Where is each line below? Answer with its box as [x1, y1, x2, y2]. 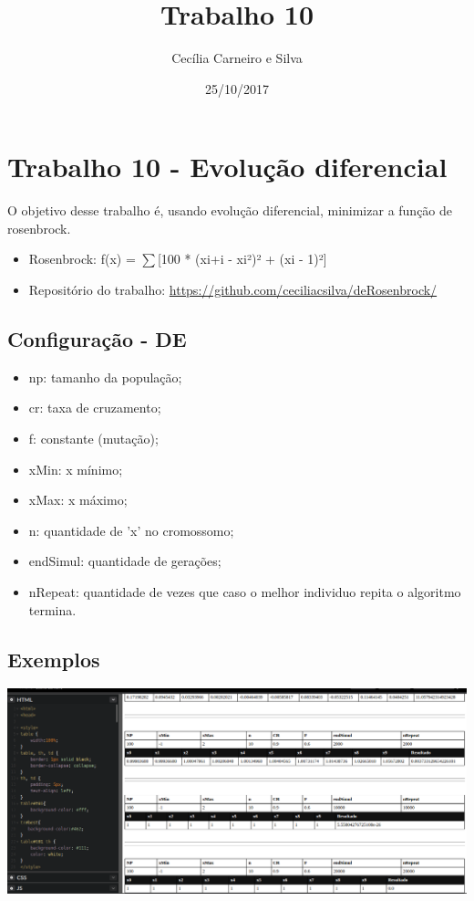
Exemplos [7, 644, 100, 673]
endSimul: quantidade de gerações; [28, 551, 222, 571]
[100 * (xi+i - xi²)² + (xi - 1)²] [157, 249, 327, 268]
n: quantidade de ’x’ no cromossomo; [28, 520, 234, 540]
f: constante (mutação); [28, 429, 159, 448]
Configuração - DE [7, 325, 187, 353]
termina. [28, 600, 77, 619]
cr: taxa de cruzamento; [28, 398, 161, 417]
